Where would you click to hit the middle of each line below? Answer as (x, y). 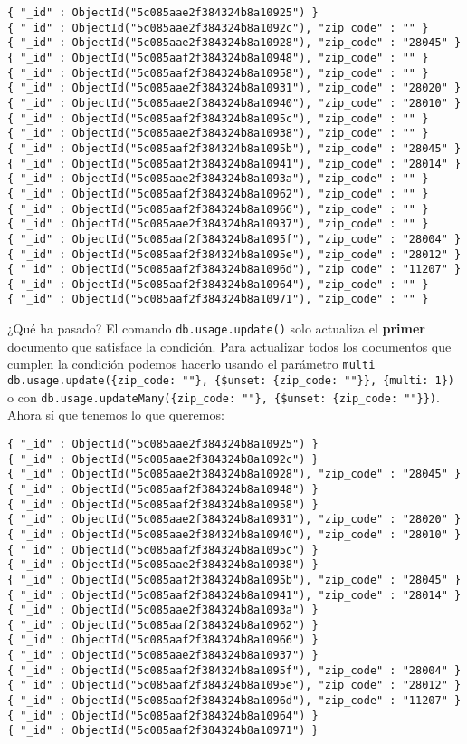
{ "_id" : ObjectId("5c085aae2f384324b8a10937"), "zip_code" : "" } (218, 224)
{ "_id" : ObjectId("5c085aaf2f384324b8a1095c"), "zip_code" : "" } (218, 118)
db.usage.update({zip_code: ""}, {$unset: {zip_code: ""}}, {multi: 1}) (231, 381)
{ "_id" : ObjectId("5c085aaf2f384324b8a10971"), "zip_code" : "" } (218, 300)
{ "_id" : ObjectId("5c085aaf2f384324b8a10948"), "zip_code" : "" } (218, 58)
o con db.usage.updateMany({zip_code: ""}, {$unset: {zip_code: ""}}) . (224, 396)
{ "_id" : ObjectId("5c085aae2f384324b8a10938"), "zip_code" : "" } (218, 134)
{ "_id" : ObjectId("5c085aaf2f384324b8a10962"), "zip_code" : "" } (218, 193)
